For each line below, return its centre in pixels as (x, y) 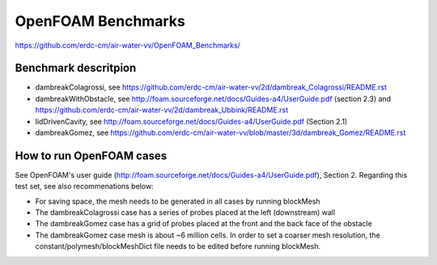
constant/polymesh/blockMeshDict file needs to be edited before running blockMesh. (178, 246)
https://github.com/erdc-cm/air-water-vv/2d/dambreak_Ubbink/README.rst (162, 110)
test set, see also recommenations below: (84, 187)
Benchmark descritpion (76, 68)
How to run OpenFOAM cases (91, 156)
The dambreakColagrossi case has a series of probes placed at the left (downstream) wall (185, 212)
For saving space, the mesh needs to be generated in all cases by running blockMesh (178, 201)
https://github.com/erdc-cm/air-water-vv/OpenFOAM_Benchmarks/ (127, 45)
